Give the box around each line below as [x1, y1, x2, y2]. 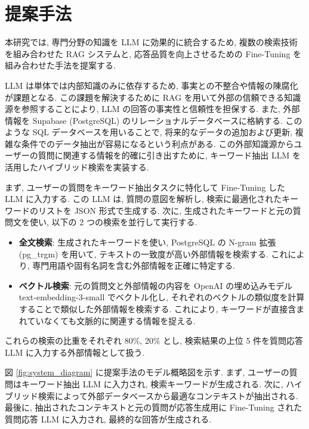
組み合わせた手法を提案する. [5, 59, 116, 71]
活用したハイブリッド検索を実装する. [5, 161, 149, 173]
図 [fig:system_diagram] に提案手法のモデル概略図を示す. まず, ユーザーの [5, 366, 289, 378]
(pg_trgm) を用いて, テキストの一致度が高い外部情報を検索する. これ [18, 247, 288, 260]
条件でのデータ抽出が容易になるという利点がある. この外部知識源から [21, 137, 294, 150]
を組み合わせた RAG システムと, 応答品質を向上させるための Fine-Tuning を [5, 47, 302, 60]
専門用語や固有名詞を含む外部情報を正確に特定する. [32, 259, 236, 272]
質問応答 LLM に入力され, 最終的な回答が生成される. [5, 412, 212, 425]
